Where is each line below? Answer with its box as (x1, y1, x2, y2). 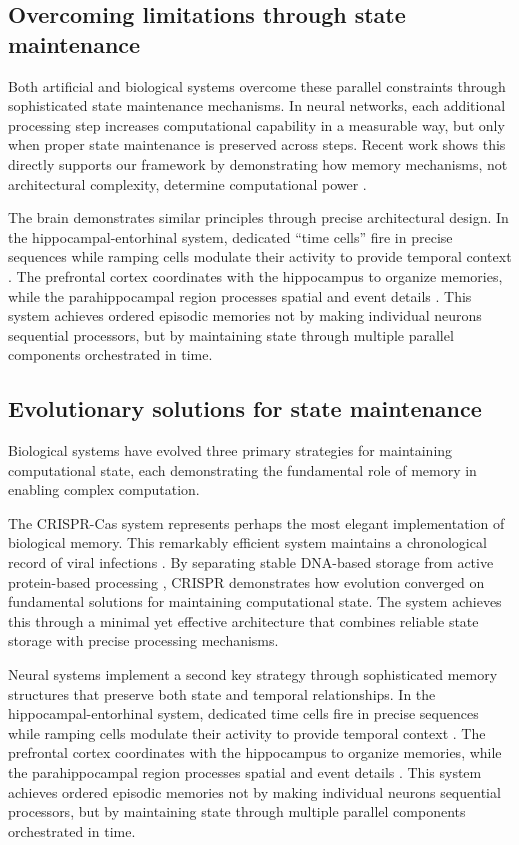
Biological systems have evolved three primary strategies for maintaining (8, 440, 453, 461)
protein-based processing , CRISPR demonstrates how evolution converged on (8, 571, 485, 592)
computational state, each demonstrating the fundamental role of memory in (8, 459, 477, 480)
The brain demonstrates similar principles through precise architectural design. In (8, 207, 509, 228)
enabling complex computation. (8, 479, 200, 500)
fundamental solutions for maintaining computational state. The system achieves (8, 591, 502, 612)
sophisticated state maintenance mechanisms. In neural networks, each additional (8, 95, 506, 116)
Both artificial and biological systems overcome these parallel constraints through (8, 75, 506, 96)
